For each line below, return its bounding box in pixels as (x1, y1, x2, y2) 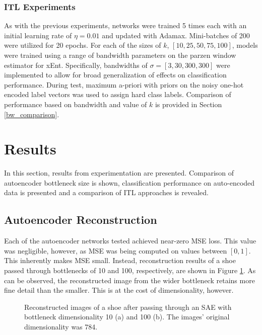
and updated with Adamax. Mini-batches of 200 (102, 30, 250, 40)
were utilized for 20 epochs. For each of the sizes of (4, 40, 161, 50)
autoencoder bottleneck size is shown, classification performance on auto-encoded (4, 177, 255, 188)
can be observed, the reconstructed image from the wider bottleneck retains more (4, 275, 255, 285)
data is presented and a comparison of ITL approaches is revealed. (4, 187, 209, 198)
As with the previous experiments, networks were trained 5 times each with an (4, 20, 247, 31)
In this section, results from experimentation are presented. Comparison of (4, 168, 234, 178)
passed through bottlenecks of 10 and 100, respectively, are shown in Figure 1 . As (4, 265, 256, 276)
